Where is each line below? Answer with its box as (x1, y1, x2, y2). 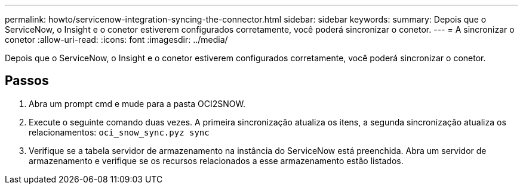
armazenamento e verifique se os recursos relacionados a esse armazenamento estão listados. (29, 155, 404, 166)
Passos (5, 73, 49, 89)
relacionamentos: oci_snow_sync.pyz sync (29, 127, 210, 137)
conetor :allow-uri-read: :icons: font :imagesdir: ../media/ (5, 34, 228, 45)
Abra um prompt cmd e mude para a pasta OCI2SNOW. (29, 98, 246, 109)
